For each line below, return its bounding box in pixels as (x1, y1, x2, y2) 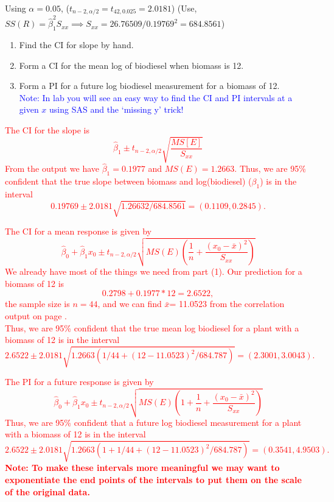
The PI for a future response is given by (5, 375, 154, 388)
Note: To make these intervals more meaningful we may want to (5, 461, 280, 474)
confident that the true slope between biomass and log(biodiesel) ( (5, 175, 252, 188)
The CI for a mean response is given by (5, 225, 151, 238)
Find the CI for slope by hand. (19, 38, 134, 51)
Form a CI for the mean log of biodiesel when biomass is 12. (19, 58, 244, 71)
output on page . (5, 309, 67, 322)
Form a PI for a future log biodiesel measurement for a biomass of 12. (19, 79, 280, 92)
